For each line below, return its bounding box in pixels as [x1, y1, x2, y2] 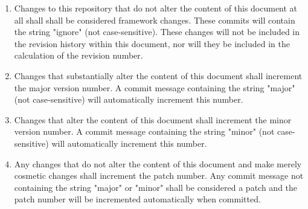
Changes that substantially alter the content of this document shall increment [14, 69, 303, 82]
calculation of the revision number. [14, 49, 143, 62]
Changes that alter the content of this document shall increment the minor [14, 113, 292, 126]
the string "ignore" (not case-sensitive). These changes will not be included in [14, 25, 300, 38]
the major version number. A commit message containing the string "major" [14, 81, 295, 94]
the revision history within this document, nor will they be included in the [14, 37, 290, 50]
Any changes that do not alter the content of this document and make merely [14, 157, 302, 170]
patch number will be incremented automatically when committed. [14, 193, 261, 205]
